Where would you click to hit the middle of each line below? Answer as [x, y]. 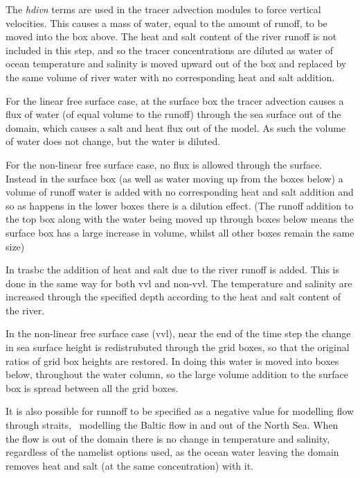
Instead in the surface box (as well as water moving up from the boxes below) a [174, 178]
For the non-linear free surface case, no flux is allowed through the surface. [164, 164]
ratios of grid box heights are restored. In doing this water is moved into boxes [172, 360]
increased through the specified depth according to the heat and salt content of [173, 297]
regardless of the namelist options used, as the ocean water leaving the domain [172, 452]
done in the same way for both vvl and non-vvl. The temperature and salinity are [179, 283]
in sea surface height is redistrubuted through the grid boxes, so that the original [178, 347]
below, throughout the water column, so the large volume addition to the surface [177, 374]
